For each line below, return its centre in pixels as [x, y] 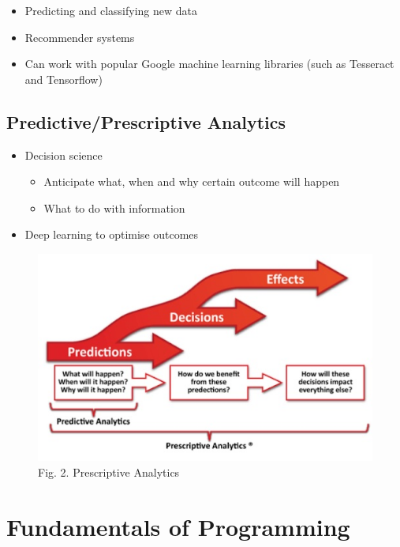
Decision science [64, 155]
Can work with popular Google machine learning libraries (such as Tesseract [209, 64]
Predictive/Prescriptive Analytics [146, 121]
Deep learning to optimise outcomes [112, 234]
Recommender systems [80, 37]
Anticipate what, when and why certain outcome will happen [192, 181]
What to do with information [114, 207]
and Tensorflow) [64, 79]
